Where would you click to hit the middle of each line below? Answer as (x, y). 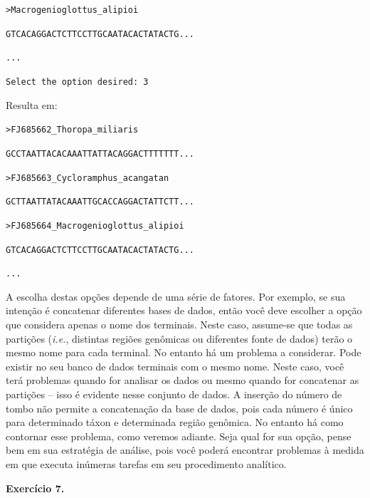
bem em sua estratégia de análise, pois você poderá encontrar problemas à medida (185, 450)
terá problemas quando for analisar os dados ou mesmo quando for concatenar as (183, 380)
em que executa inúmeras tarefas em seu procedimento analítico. (146, 463)
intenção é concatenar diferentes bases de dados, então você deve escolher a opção (184, 310)
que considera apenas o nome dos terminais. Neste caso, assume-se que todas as (179, 324)
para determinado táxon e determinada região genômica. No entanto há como (175, 422)
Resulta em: (32, 104)
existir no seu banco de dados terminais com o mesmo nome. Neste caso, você (175, 366)
